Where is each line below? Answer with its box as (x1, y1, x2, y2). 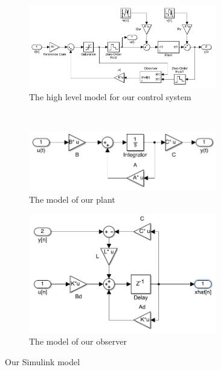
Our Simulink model (5, 355, 80, 368)
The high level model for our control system (29, 90, 191, 103)
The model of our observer (29, 335, 127, 348)
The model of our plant (29, 193, 115, 206)
